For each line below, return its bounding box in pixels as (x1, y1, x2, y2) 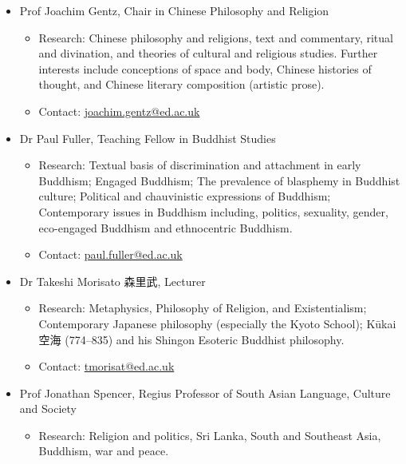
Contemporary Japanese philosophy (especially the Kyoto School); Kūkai (38, 315, 396, 331)
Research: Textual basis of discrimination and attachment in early (38, 157, 361, 173)
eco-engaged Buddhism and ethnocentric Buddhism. (38, 219, 293, 236)
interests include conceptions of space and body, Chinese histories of (38, 60, 372, 77)
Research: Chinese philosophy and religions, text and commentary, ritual (38, 29, 393, 46)
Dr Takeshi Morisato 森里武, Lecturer (19, 272, 206, 289)
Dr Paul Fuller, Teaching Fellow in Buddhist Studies (19, 129, 276, 146)
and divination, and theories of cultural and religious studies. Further (38, 45, 378, 61)
